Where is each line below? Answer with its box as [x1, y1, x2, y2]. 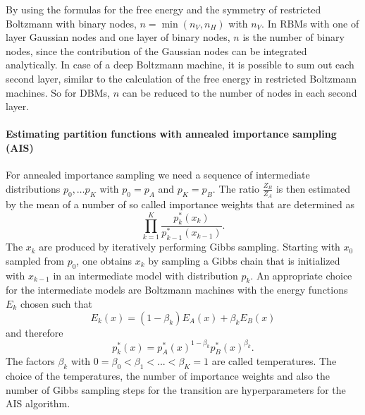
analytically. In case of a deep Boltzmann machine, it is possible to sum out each [6, 57, 354, 72]
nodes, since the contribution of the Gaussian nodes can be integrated [6, 43, 307, 58]
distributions [6, 181, 61, 196]
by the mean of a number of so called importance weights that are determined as [6, 196, 355, 211]
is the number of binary [242, 30, 345, 44]
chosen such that [20, 296, 92, 311]
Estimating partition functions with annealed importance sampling [6, 126, 337, 141]
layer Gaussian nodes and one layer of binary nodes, [6, 30, 230, 44]
